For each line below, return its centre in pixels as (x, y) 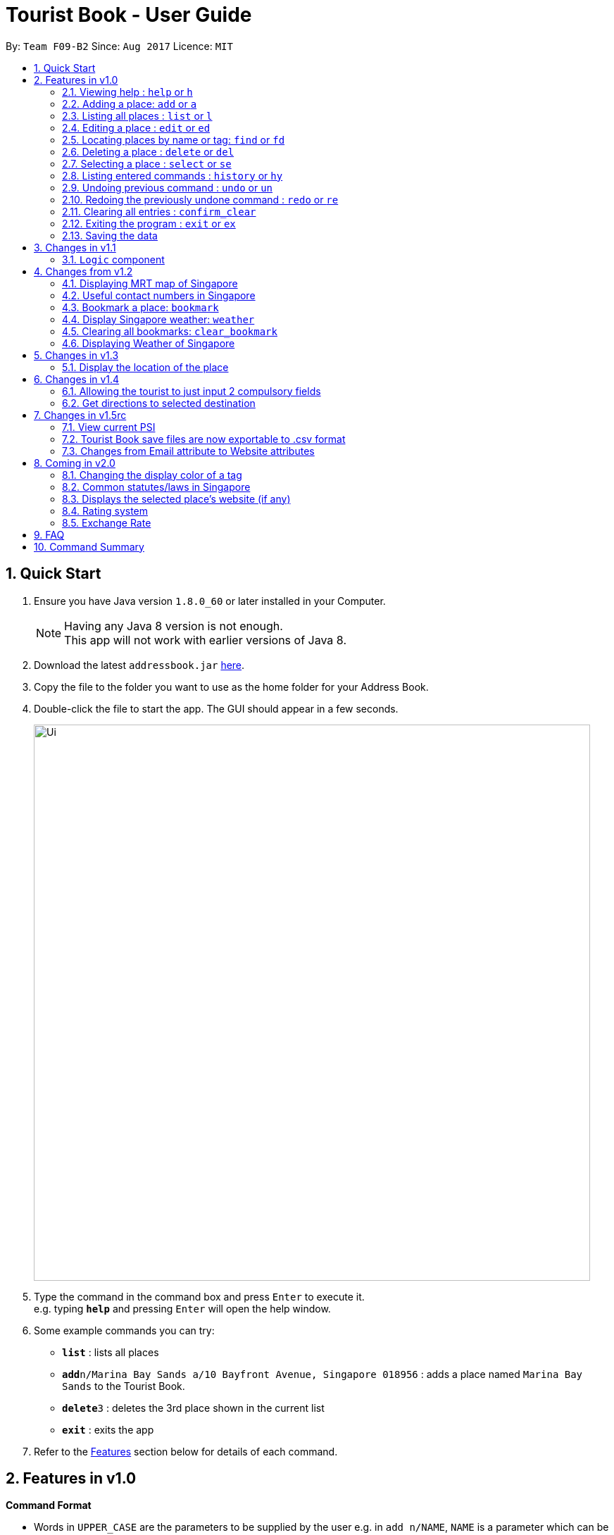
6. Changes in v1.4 (77, 379)
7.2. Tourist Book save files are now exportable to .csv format (204, 439)
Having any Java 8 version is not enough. (174, 626)
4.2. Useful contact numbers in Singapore (159, 295)
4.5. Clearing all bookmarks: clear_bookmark (170, 331)
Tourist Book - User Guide (129, 15)
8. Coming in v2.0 (75, 463)
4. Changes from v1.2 (83, 271)
